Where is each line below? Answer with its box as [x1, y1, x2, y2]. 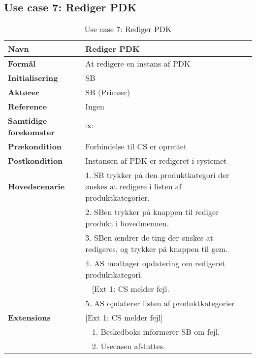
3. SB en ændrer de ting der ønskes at [85, 232, 213, 244]
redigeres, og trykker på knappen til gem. [85, 243, 228, 255]
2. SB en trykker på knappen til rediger [85, 206, 219, 218]
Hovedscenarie [8, 180, 65, 192]
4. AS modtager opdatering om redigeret [85, 257, 225, 269]
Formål [8, 58, 36, 70]
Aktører [8, 86, 39, 98]
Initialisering [8, 72, 58, 84]
